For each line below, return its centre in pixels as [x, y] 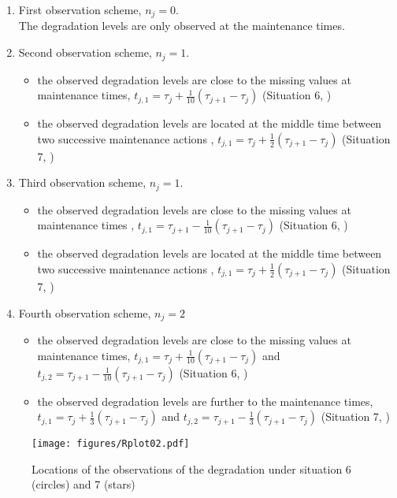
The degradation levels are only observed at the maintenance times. [182, 26]
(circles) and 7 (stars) [83, 484]
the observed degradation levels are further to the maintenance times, [205, 401]
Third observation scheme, [82, 182]
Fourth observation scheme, [85, 312]
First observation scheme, [80, 9]
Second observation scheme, [85, 52]
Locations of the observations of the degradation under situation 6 [191, 468]
